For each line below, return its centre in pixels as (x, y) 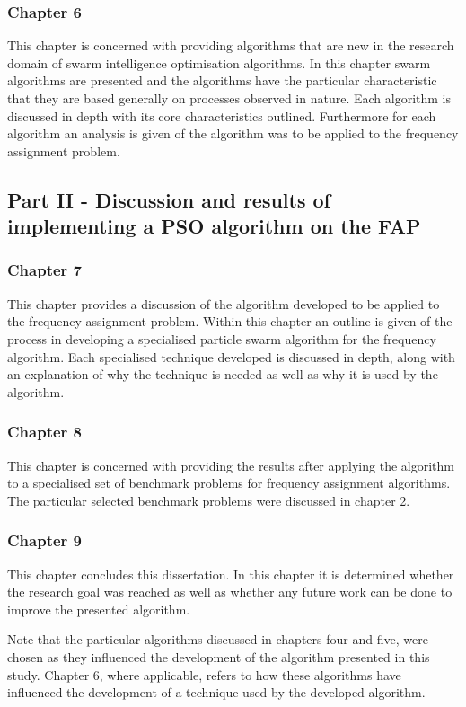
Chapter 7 (45, 270)
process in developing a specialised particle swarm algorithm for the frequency (222, 338)
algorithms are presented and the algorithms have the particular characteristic (222, 80)
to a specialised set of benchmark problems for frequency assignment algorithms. (229, 483)
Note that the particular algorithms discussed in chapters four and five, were (218, 639)
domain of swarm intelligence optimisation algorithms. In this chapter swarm (219, 62)
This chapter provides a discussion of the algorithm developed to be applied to (224, 303)
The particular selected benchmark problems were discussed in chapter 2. (209, 500)
